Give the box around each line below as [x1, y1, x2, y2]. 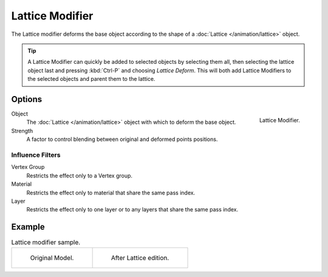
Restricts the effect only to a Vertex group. [26, 172, 133, 179]
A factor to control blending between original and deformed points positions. [26, 135, 218, 143]
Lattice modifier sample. [11, 238, 81, 247]
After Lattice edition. [111, 253, 169, 262]
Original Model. [30, 253, 74, 262]
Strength [11, 127, 33, 134]
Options [11, 94, 43, 104]
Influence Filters [11, 151, 61, 159]
